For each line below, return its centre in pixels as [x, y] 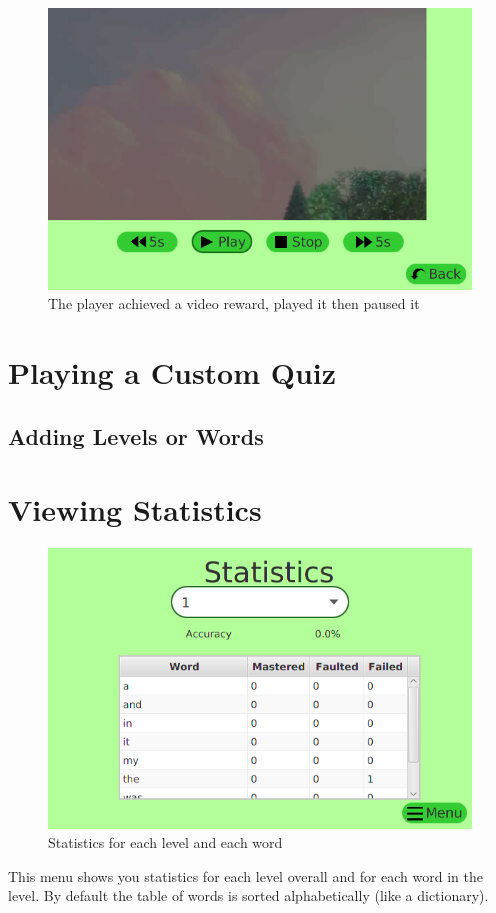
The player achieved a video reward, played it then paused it [234, 303]
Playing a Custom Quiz [172, 372]
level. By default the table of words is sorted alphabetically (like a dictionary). [248, 895]
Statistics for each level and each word [165, 842]
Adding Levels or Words [136, 435]
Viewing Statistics [135, 509]
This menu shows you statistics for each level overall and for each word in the [246, 875]
